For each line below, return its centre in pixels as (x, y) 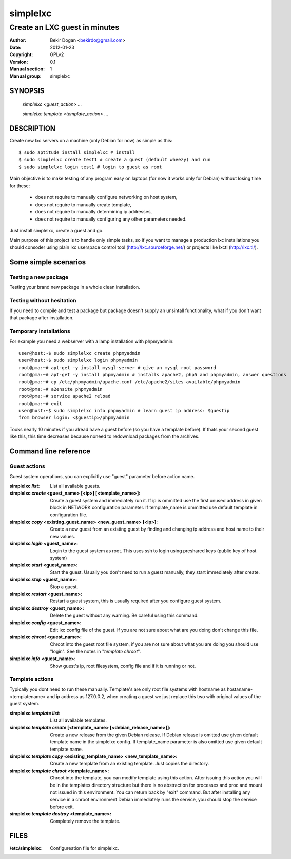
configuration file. (69, 515)
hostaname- (240, 689)
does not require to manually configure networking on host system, (106, 197)
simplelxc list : (25, 486)
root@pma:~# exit (40, 403)
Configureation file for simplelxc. (84, 848)
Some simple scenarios (48, 262)
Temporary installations (40, 331)
